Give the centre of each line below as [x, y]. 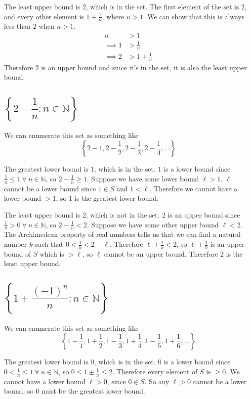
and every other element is [44, 16]
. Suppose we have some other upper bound [153, 224]
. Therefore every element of [155, 372]
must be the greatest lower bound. [93, 391]
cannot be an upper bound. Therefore [161, 253]
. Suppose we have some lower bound [143, 178]
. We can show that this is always [194, 16]
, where [113, 16]
